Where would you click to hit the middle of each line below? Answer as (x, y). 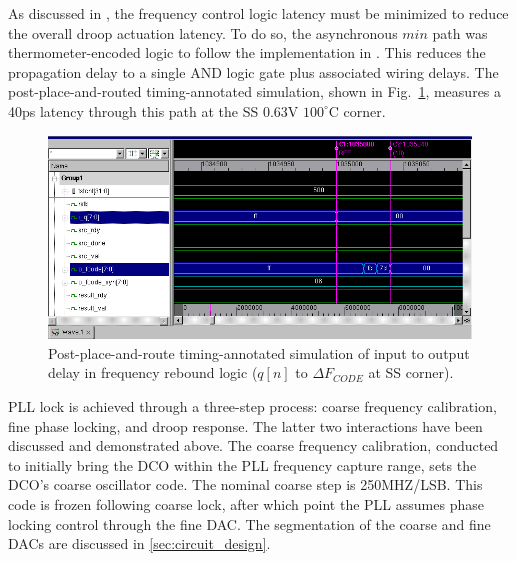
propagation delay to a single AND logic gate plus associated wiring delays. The (253, 71)
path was (460, 32)
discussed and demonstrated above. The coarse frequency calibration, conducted (253, 445)
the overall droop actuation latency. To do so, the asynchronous (203, 32)
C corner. (357, 110)
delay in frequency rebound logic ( (153, 372)
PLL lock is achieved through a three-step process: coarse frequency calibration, (252, 405)
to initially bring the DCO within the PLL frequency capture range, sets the (242, 464)
